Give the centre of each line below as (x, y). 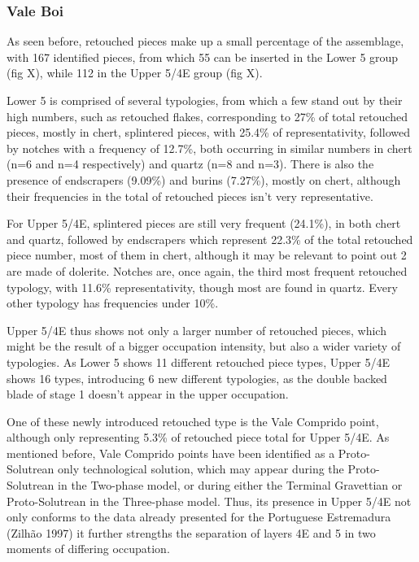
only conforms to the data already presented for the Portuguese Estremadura (199, 517)
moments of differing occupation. (88, 549)
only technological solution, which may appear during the (201, 469)
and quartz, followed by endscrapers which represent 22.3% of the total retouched (210, 239)
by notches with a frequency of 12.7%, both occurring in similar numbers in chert (209, 148)
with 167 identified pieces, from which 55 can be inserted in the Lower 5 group (203, 57)
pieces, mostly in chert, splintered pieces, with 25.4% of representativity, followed (208, 132)
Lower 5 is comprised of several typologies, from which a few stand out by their (205, 100)
